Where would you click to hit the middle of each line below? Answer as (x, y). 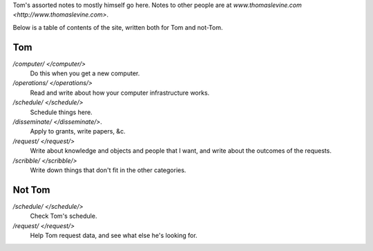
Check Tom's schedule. (64, 216)
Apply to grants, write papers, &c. (78, 131)
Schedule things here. (61, 112)
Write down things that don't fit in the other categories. (108, 170)
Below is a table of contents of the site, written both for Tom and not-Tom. (118, 27)
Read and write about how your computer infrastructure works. (120, 93)
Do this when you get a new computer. (85, 73)
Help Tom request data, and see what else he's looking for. (114, 236)
